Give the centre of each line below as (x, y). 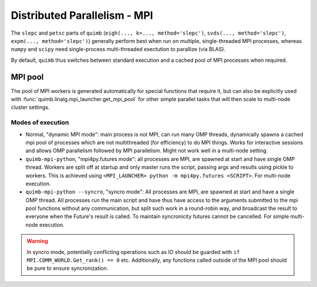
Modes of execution (40, 122)
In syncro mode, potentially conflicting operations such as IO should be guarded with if (133, 252)
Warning (37, 241)
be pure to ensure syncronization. (68, 268)
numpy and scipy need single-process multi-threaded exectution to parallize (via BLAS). (118, 49)
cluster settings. (30, 107)
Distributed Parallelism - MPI (82, 15)
